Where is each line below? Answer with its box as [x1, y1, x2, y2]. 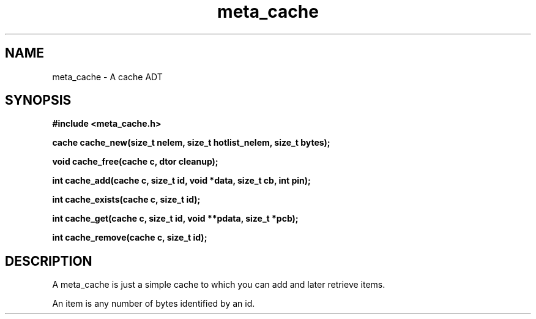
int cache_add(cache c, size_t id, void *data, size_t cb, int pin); [52, 175, 311, 186]
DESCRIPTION [5, 253, 92, 269]
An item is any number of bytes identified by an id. [52, 298, 255, 309]
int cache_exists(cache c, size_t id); [52, 194, 201, 205]
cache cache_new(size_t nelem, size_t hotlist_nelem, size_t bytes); [52, 137, 330, 148]
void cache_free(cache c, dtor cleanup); [52, 156, 218, 167]
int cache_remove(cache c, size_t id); [52, 232, 207, 243]
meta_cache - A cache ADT [52, 71, 163, 82]
